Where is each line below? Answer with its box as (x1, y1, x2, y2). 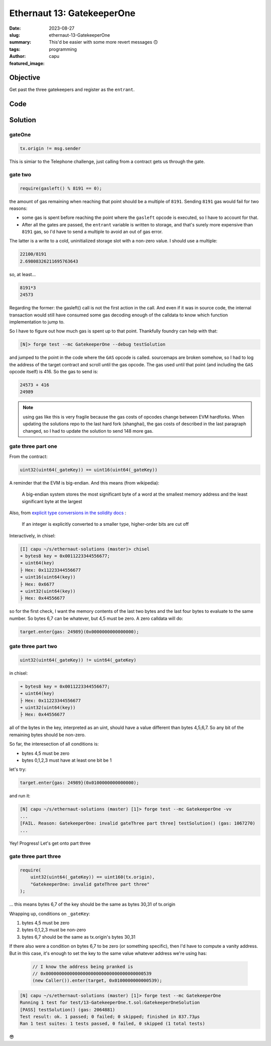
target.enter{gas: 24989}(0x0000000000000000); (20, 629, 139, 634)
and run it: (9, 793, 31, 799)
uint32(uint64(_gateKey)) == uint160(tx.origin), (30, 874, 155, 880)
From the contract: (9, 453, 48, 459)
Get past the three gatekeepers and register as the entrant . (9, 87, 135, 93)
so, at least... (9, 271, 36, 277)
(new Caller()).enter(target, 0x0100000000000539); (32, 978, 163, 984)
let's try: (9, 766, 27, 772)
